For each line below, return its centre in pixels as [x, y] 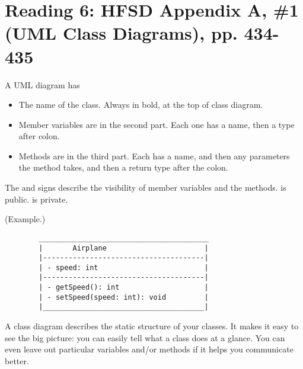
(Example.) [25, 219]
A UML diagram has [42, 84]
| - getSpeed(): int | [124, 288]
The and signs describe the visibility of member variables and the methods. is [146, 187]
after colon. [39, 136]
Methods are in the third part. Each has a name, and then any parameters [154, 155]
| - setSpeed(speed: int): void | [124, 297]
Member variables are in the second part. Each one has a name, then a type [157, 124]
